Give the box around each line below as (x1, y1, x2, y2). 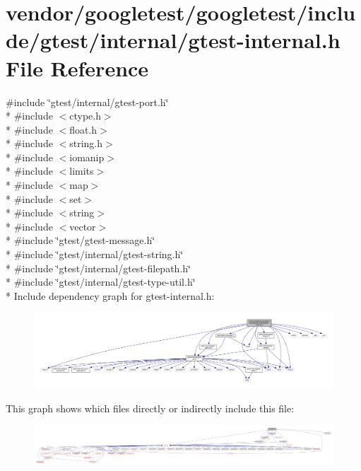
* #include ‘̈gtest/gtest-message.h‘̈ (6, 233, 155, 248)
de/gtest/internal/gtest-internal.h (6, 25, 341, 54)
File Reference (6, 53, 149, 82)
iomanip (69, 149, 105, 164)
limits (69, 163, 94, 178)
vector (69, 219, 96, 233)
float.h (69, 122, 97, 136)
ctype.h (69, 108, 101, 123)
